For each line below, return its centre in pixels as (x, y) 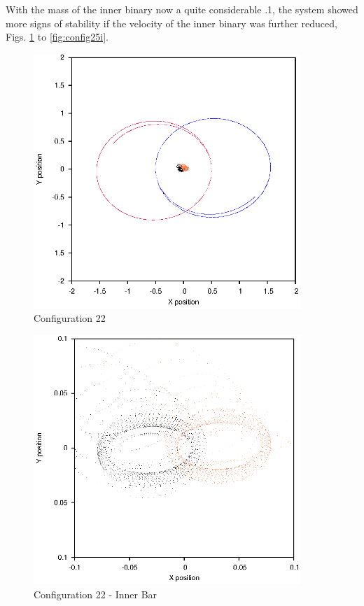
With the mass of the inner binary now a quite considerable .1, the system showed (182, 9)
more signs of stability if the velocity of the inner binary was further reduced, (171, 23)
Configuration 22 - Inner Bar (96, 594)
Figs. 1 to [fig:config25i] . (57, 37)
